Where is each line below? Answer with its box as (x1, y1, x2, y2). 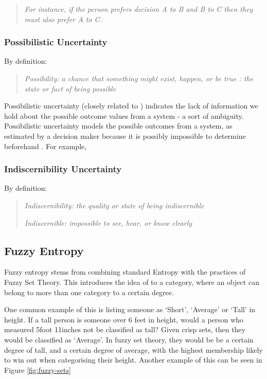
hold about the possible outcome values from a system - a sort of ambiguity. (4, 110, 244, 121)
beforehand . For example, (4, 140, 87, 151)
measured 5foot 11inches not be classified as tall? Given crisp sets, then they (4, 324, 245, 335)
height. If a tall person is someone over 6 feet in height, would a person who (4, 314, 244, 324)
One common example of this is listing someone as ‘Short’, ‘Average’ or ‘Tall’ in (4, 304, 256, 315)
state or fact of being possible (24, 83, 116, 94)
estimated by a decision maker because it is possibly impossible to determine (4, 130, 246, 141)
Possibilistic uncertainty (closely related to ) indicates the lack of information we (4, 100, 258, 111)
